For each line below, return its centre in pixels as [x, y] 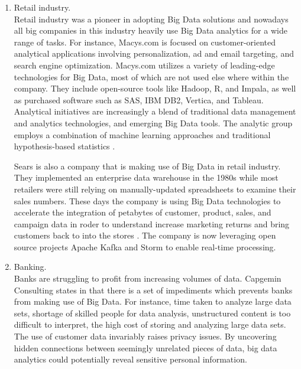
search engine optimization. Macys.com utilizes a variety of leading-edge [144, 65]
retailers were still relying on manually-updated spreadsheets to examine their [155, 189]
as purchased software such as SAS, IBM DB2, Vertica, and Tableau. [139, 99]
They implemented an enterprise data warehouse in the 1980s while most [146, 177]
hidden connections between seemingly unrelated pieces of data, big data [145, 347]
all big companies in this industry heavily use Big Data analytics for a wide [150, 30]
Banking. [30, 267]
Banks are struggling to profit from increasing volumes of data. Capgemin [148, 278]
